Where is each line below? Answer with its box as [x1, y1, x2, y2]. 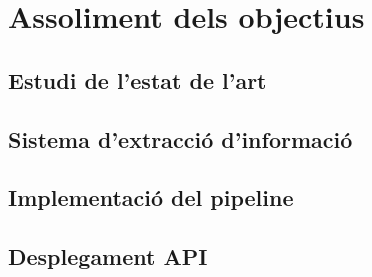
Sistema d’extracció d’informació [8, 123, 353, 154]
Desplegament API [8, 241, 208, 272]
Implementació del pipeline [8, 182, 294, 213]
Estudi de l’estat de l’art [8, 64, 267, 95]
